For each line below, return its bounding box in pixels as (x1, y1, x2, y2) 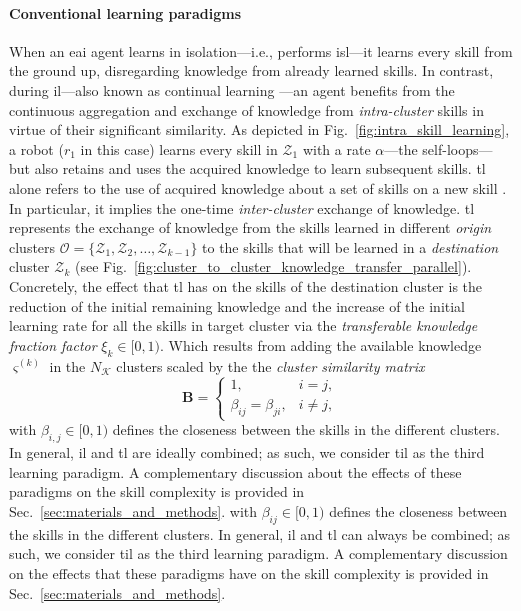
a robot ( (9, 138, 64, 159)
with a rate (302, 138, 371, 159)
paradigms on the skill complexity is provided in (9, 481, 305, 502)
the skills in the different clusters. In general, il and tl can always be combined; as (9, 523, 511, 544)
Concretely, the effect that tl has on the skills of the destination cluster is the (9, 275, 483, 296)
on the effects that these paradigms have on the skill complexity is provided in (9, 563, 489, 584)
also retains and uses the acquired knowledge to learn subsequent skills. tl (34, 158, 486, 179)
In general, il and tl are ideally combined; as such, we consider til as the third (9, 442, 485, 463)
